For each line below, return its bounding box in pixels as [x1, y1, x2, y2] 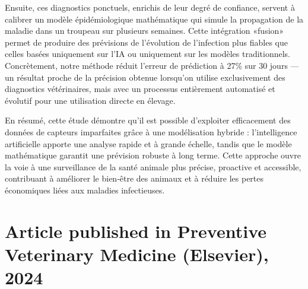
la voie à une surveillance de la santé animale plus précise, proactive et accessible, [5, 160, 301, 173]
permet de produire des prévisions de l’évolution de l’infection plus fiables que [5, 36, 288, 48]
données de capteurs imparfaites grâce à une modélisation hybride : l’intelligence [5, 125, 297, 138]
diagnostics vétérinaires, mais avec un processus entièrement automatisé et [5, 82, 275, 95]
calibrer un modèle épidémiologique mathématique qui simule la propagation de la [5, 12, 304, 25]
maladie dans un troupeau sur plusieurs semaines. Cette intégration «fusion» [5, 24, 284, 37]
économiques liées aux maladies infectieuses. [5, 183, 165, 196]
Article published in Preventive [5, 218, 267, 243]
